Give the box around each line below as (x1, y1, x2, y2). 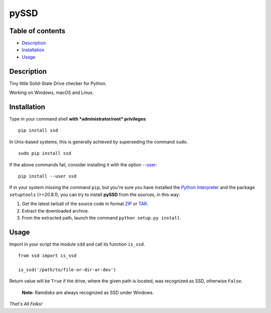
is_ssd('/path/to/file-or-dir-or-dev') (18, 267, 116, 273)
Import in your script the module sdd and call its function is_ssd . (9, 241, 145, 247)
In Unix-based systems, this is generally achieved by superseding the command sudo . (9, 139, 188, 145)
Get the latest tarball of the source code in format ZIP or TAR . (22, 201, 149, 207)
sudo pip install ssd (18, 151, 71, 156)
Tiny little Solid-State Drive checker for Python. (9, 80, 107, 86)
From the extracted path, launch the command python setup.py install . (22, 215, 181, 221)
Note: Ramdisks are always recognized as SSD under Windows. (22, 289, 154, 295)
